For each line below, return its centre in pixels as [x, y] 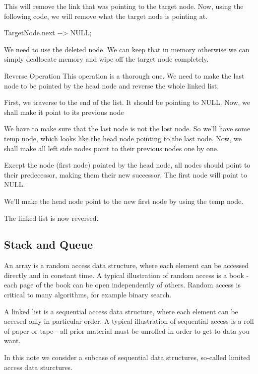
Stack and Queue [49, 244]
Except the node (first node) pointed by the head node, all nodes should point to [127, 165]
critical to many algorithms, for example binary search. [88, 295]
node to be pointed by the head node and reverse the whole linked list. [112, 85]
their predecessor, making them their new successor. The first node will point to [126, 174]
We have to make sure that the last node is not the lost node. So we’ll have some [127, 129]
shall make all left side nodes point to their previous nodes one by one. [111, 148]
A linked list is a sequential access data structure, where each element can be [121, 311]
